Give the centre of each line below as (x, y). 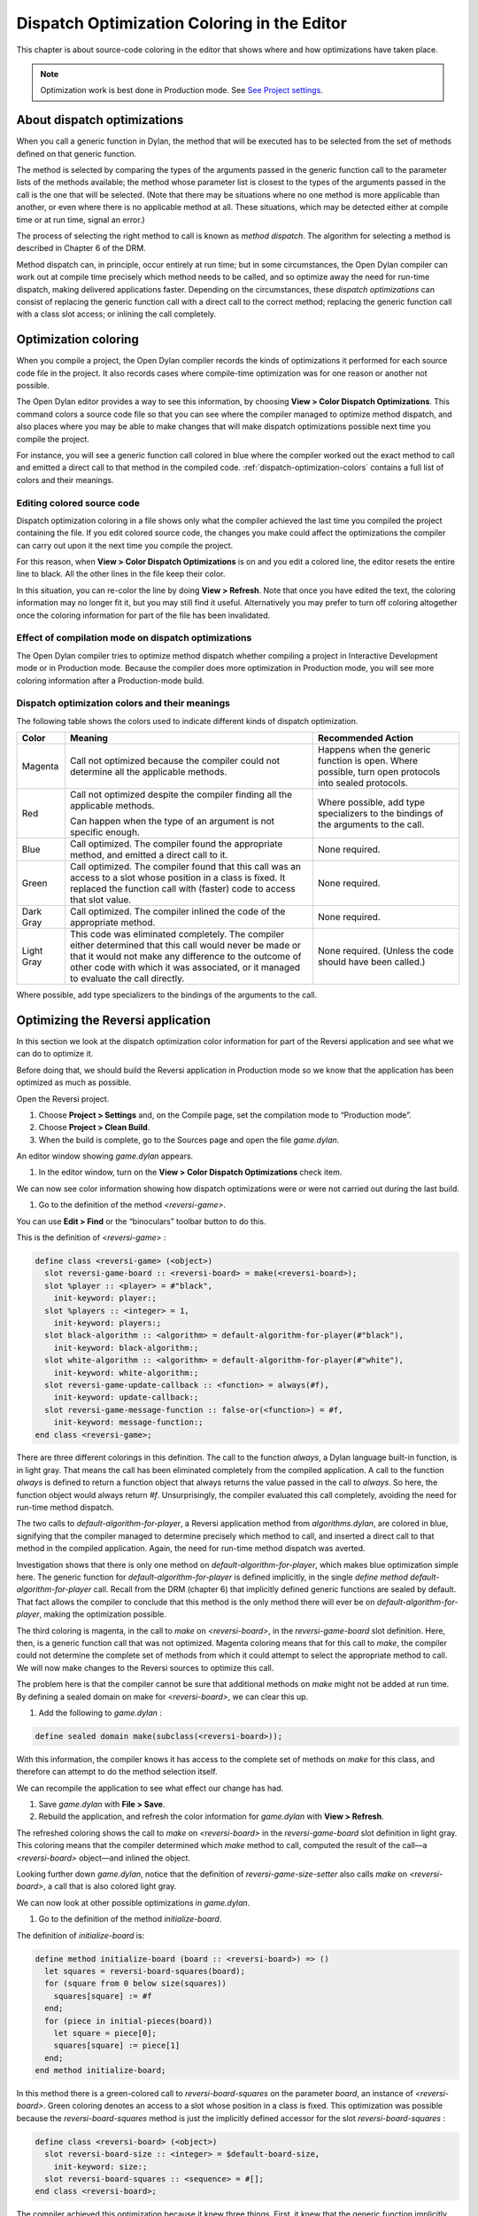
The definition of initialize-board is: (81, 1935)
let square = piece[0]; (105, 2033)
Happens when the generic (374, 750)
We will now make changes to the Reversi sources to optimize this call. (145, 1667)
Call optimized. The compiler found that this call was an (185, 867)
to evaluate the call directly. (127, 979)
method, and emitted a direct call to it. (149, 855)
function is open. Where (368, 761)
